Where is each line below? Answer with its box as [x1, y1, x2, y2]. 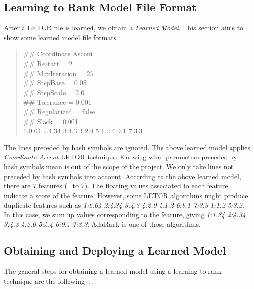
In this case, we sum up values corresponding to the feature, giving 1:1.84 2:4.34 [4, 209, 246, 219]
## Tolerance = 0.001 [23, 97, 92, 107]
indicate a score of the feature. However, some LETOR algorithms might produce [4, 190, 248, 200]
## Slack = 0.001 [23, 116, 78, 126]
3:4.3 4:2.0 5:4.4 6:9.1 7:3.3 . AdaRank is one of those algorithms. [4, 219, 201, 229]
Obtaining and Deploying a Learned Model [4, 243, 226, 258]
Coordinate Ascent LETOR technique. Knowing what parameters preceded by [4, 152, 237, 162]
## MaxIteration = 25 [23, 68, 93, 78]
